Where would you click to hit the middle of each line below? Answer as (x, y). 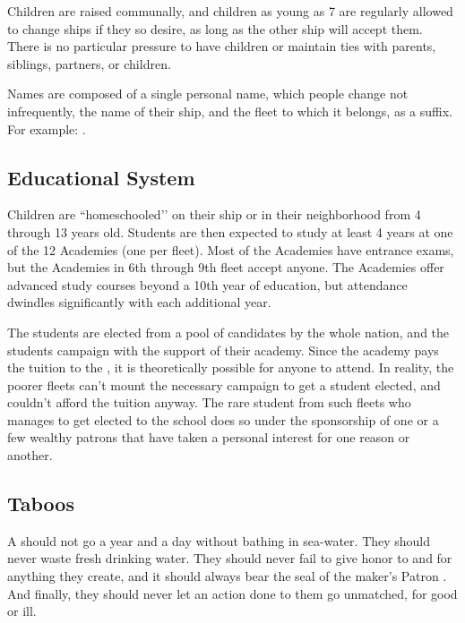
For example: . (47, 128)
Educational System (101, 177)
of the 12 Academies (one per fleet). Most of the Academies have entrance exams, (231, 249)
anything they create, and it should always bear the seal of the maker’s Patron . (227, 576)
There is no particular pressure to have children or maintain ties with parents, (222, 46)
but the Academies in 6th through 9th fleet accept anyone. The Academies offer (226, 267)
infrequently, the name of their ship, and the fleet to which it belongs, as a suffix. (230, 111)
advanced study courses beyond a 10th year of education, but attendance (207, 284)
